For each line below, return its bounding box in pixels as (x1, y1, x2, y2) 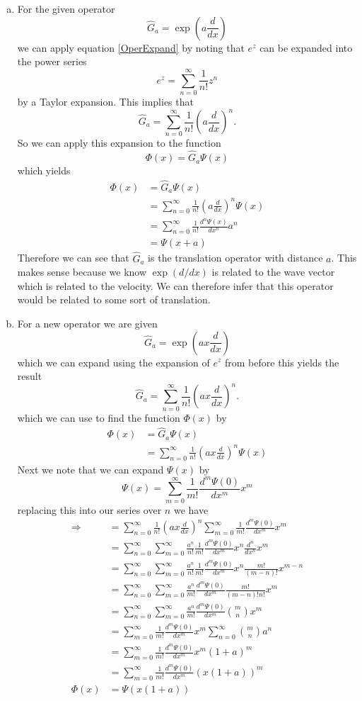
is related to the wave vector (211, 264, 335, 279)
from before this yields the (224, 354, 339, 369)
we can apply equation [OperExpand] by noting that (17, 40, 245, 55)
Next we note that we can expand (17, 461, 164, 476)
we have (173, 502, 209, 517)
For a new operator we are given (17, 315, 158, 330)
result (17, 369, 42, 383)
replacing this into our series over (17, 502, 162, 517)
